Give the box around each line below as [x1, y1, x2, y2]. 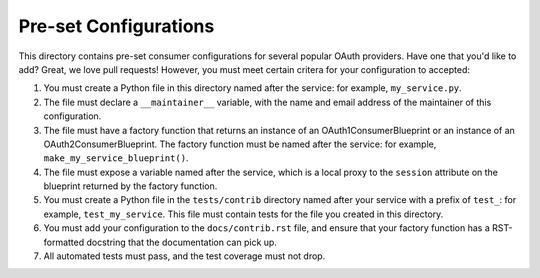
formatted [43, 236, 85, 248]
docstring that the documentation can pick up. [86, 236, 277, 248]
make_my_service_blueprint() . [43, 152, 189, 164]
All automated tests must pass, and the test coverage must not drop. [43, 250, 326, 262]
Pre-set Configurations [18, 15, 215, 37]
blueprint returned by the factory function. [43, 180, 218, 192]
